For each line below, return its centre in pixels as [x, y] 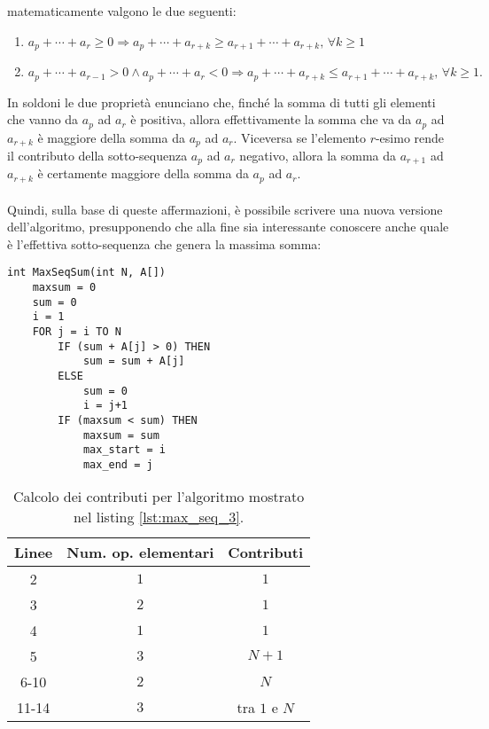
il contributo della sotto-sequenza [97, 155]
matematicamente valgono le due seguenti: [122, 11]
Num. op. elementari [140, 553]
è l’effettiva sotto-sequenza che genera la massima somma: [164, 243]
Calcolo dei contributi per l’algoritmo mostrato [159, 497]
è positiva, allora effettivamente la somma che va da [271, 119]
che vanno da [43, 119]
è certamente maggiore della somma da [143, 173]
